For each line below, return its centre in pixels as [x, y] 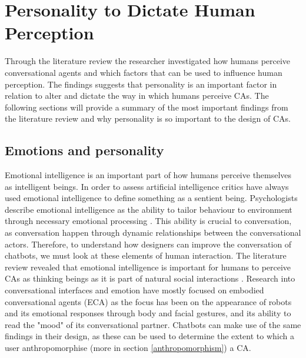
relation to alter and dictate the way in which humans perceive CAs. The [137, 96]
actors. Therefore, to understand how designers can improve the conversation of [148, 244]
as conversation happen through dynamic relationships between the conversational [153, 232]
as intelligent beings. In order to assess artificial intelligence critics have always [147, 186]
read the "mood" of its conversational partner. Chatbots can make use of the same [153, 324]
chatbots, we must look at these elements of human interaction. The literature [146, 255]
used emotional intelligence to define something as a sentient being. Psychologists [151, 198]
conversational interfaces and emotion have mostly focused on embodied [134, 290]
